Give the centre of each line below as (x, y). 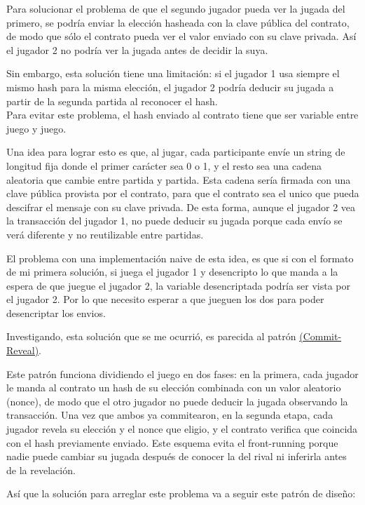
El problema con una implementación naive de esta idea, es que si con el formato (180, 258)
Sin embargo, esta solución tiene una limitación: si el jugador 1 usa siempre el (173, 73)
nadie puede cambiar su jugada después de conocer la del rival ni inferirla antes (177, 456)
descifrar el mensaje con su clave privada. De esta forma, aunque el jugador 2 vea (181, 207)
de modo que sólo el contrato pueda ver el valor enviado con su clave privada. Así (181, 36)
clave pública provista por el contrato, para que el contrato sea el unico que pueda (183, 193)
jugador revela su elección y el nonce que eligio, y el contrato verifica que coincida (182, 429)
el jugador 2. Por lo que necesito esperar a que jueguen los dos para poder (165, 299)
